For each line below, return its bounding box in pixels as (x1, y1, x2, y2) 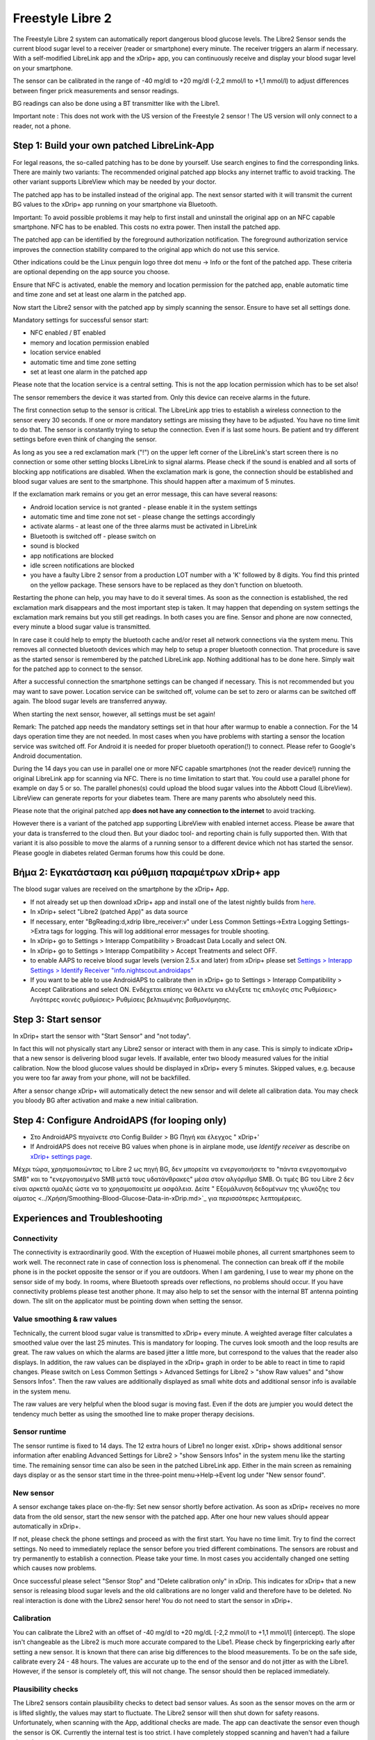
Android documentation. (12, 752, 83, 760)
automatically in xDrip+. (12, 1521, 81, 1531)
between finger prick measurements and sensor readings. (12, 86, 179, 95)
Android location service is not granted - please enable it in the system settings (30, 503, 258, 511)
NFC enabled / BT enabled (30, 329, 106, 337)
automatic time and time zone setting (30, 358, 137, 366)
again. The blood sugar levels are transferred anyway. (12, 697, 167, 706)
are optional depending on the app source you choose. (12, 268, 170, 276)
